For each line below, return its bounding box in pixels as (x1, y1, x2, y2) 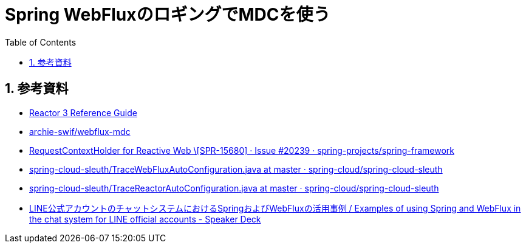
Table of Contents (5, 36, 77, 47)
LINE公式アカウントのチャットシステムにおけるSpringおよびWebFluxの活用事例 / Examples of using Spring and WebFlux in (29, 202, 521, 213)
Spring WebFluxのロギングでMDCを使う (5, 4, 330, 25)
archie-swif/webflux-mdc (29, 126, 131, 137)
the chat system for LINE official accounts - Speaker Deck (29, 213, 261, 224)
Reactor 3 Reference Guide (29, 107, 137, 118)
